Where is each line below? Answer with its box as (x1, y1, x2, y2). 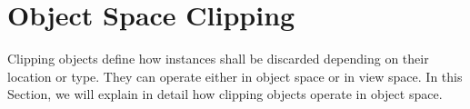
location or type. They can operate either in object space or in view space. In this (7, 66, 463, 85)
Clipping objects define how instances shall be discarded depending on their (7, 49, 429, 68)
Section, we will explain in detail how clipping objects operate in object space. (7, 84, 443, 104)
